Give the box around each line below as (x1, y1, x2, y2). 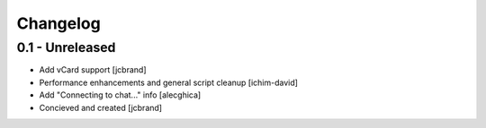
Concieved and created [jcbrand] (39, 102, 162, 113)
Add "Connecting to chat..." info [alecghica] (39, 90, 202, 100)
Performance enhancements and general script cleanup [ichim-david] (39, 77, 299, 88)
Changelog (16, 13, 101, 33)
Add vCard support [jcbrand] (39, 64, 148, 75)
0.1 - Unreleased (16, 39, 116, 55)
